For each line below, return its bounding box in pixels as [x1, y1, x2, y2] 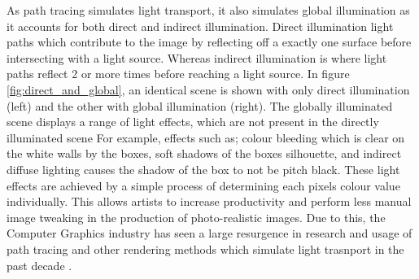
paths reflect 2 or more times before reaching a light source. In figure [7, 65, 350, 82]
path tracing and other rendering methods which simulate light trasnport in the [7, 240, 404, 257]
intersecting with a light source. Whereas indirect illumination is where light [7, 49, 387, 66]
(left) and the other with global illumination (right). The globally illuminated [7, 97, 393, 114]
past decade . [7, 256, 72, 273]
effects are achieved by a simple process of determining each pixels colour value [7, 177, 400, 194]
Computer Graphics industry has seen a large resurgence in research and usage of [7, 225, 412, 242]
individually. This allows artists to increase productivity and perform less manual [7, 193, 412, 210]
